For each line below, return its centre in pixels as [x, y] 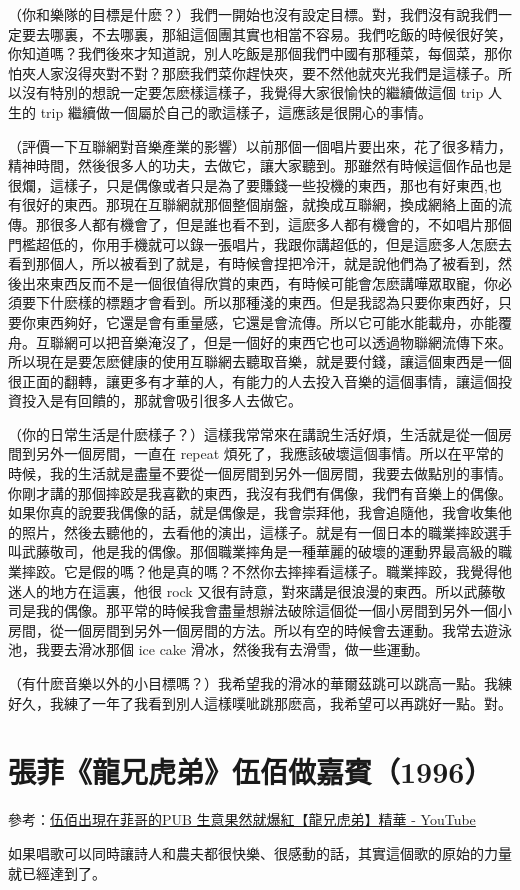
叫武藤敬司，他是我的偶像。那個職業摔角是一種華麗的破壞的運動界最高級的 [253, 551]
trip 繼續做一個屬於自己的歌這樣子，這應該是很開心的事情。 [236, 111]
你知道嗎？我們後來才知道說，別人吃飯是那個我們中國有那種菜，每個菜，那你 [260, 53]
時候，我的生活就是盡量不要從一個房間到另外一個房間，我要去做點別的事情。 [260, 473]
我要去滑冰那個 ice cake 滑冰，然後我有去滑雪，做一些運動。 [232, 649]
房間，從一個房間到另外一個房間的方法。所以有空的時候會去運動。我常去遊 [253, 629]
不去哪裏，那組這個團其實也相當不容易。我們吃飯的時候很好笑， [301, 33]
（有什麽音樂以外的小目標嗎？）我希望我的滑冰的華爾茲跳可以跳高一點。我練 [260, 683]
